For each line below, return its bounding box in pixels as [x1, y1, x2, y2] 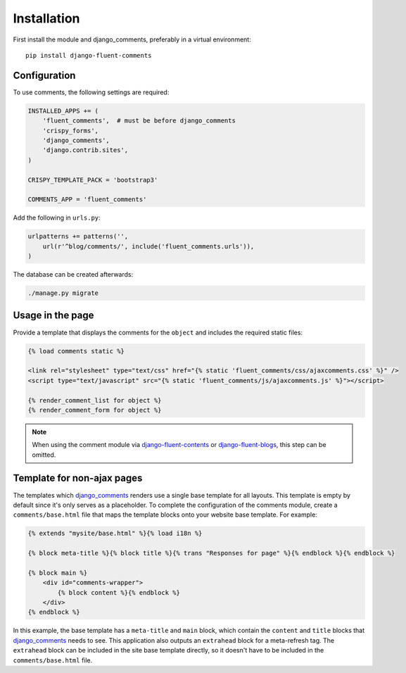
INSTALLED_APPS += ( [27, 106, 99, 115]
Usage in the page [13, 310, 94, 322]
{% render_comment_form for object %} [27, 405, 162, 414]
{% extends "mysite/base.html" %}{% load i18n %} [27, 529, 203, 538]
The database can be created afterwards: [13, 270, 134, 279]
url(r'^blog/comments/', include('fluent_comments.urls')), [42, 242, 255, 250]
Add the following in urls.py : [13, 213, 101, 222]
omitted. [32, 451, 56, 459]
